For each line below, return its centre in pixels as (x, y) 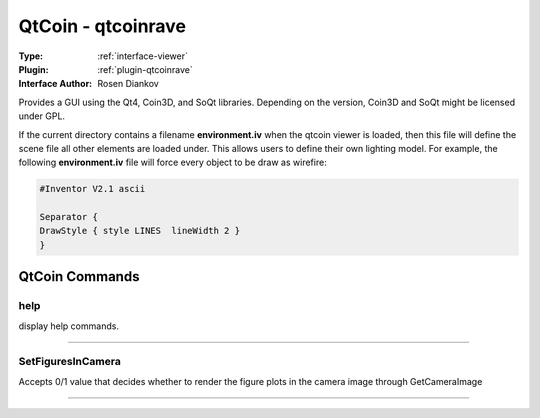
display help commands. (69, 326)
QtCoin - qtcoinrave (102, 26)
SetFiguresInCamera (70, 362)
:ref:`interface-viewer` (143, 56)
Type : (31, 56)
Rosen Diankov (128, 84)
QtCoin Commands (79, 276)
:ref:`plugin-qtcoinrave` (145, 69)
